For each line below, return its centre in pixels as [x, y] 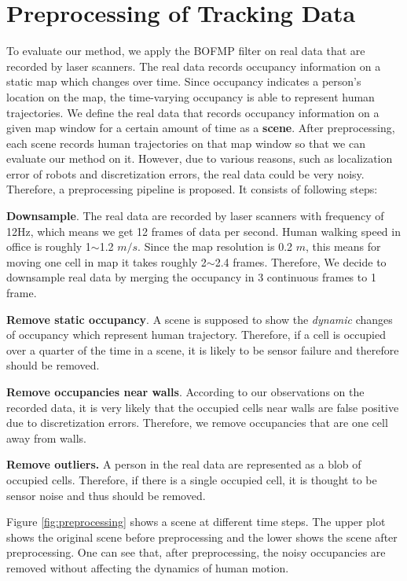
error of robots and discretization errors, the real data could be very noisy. [185, 173]
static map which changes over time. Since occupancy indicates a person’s [184, 81]
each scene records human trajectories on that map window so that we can [186, 143]
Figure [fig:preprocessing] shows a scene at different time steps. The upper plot [196, 522]
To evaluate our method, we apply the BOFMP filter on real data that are [186, 51]
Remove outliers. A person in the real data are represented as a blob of [184, 464]
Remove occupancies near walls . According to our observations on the [185, 392]
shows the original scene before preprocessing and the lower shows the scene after [202, 537]
